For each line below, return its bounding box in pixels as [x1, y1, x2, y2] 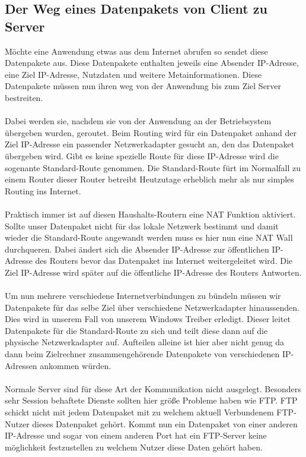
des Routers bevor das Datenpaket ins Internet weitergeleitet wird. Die [35, 254, 293, 267]
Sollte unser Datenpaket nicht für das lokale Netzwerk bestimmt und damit [5, 219, 279, 232]
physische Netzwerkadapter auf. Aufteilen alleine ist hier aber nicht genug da [5, 336, 284, 348]
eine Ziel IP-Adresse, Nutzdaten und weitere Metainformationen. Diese [5, 68, 262, 80]
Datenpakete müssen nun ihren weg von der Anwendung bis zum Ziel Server [5, 80, 282, 92]
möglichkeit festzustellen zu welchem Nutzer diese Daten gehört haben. [5, 440, 263, 453]
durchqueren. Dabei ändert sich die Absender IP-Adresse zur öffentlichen [5, 242, 269, 255]
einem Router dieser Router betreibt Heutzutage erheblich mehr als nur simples [5, 173, 294, 185]
